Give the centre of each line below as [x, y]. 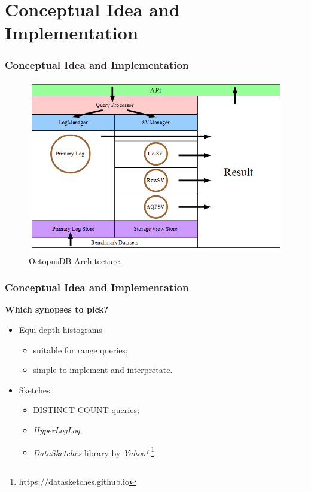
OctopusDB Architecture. [76, 260]
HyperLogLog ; [58, 430]
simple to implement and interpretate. [103, 370]
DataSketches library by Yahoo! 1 [94, 451]
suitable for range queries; [80, 349]
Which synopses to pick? [57, 309]
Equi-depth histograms [61, 330]
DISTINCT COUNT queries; [86, 410]
